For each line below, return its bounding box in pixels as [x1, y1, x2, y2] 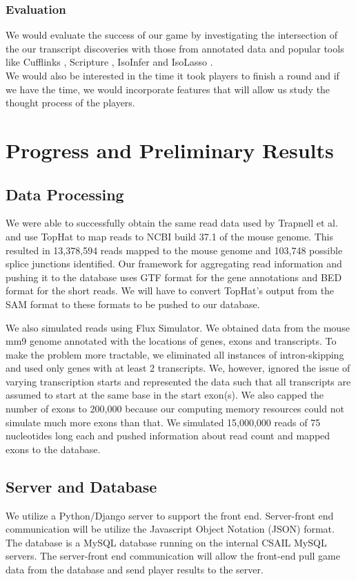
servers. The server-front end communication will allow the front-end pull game [6, 549, 341, 563]
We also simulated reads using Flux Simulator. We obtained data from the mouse [6, 320, 350, 334]
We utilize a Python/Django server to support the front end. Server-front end [6, 508, 334, 522]
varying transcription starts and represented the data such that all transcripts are [6, 374, 351, 388]
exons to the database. [6, 441, 101, 456]
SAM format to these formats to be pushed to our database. [6, 296, 260, 311]
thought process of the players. [6, 95, 135, 110]
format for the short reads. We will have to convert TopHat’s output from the [6, 283, 335, 298]
